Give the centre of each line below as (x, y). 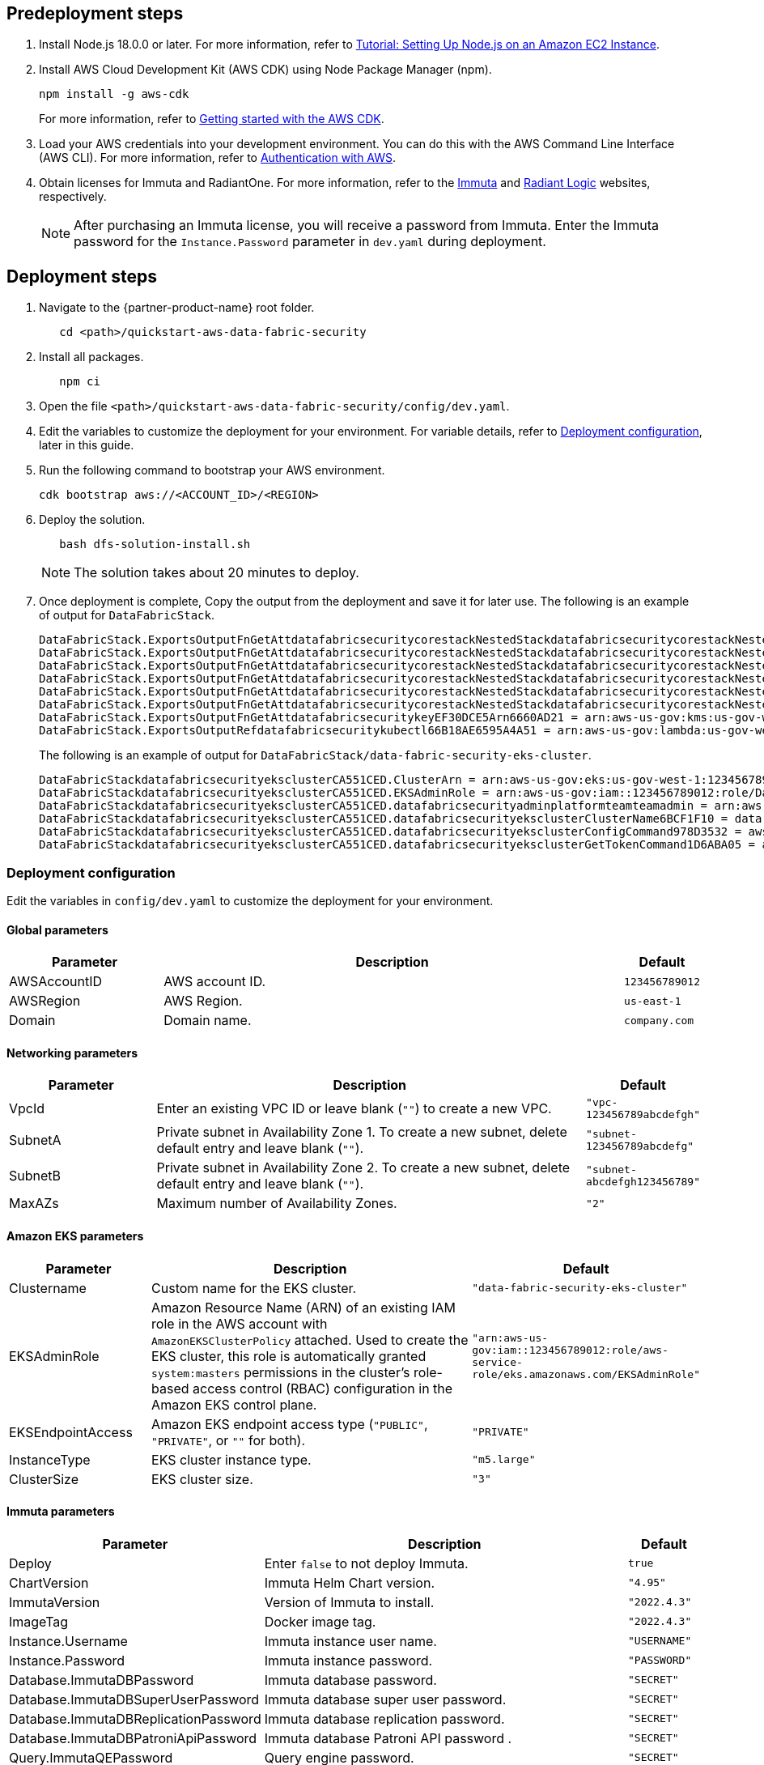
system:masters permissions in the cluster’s (281, 1372)
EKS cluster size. (202, 1479)
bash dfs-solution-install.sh (155, 544)
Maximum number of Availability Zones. (277, 1204)
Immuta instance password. (348, 1660)
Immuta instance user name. (350, 1641)
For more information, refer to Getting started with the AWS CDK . (212, 119)
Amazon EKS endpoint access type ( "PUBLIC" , (290, 1424)
